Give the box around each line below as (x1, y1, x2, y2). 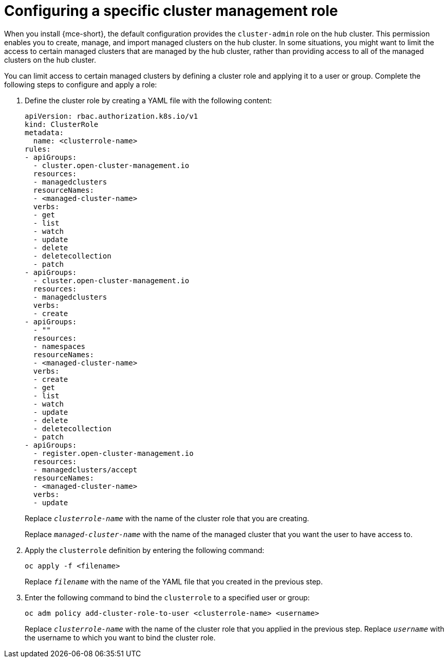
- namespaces (33, 342, 86, 351)
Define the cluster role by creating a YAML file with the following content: (25, 96, 272, 105)
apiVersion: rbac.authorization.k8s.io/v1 (25, 112, 198, 120)
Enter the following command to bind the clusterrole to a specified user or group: (25, 593, 310, 602)
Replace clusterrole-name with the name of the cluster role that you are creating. (25, 513, 309, 523)
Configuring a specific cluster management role (4, 2, 338, 20)
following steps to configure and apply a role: (4, 80, 157, 89)
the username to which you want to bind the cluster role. (25, 633, 216, 642)
